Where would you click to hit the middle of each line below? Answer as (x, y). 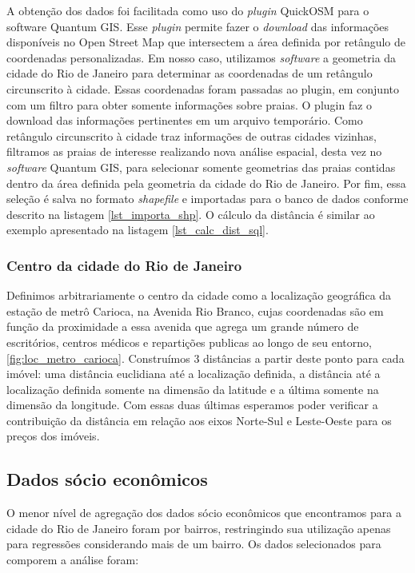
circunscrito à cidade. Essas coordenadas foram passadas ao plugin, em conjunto (203, 88)
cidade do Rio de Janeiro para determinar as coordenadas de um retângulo (190, 73)
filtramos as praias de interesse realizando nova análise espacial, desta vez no (194, 151)
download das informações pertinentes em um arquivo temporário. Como (185, 120)
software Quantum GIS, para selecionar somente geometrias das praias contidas (201, 167)
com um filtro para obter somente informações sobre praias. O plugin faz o (190, 104)
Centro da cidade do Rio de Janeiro (124, 265)
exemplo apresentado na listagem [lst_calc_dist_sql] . (138, 230)
